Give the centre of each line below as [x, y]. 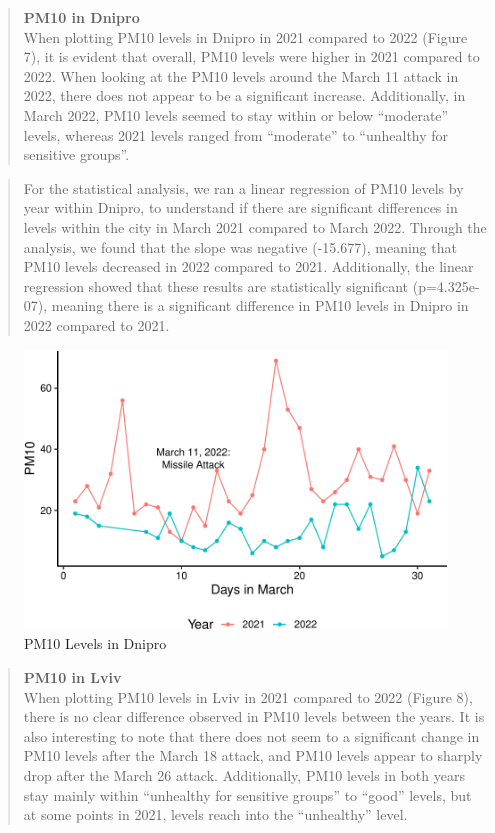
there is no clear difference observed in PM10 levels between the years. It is [254, 716]
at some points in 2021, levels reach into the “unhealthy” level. [215, 814]
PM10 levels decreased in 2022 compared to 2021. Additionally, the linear [248, 266]
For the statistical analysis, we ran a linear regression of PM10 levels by [243, 187]
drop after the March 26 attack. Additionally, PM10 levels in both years [244, 774]
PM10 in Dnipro [81, 17]
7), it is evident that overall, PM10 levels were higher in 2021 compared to [251, 56]
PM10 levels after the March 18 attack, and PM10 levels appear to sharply [253, 755]
